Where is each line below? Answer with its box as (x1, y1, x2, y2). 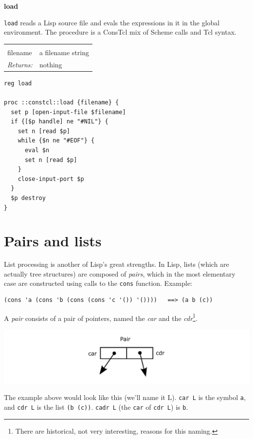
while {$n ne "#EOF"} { (18, 137, 95, 144)
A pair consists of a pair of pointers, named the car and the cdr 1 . (4, 311, 198, 323)
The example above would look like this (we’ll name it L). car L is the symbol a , (4, 392, 246, 402)
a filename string (39, 47, 89, 57)
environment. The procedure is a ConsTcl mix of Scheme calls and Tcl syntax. (4, 27, 236, 37)
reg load (4, 80, 32, 87)
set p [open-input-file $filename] (11, 108, 126, 116)
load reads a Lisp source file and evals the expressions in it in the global (4, 17, 220, 27)
